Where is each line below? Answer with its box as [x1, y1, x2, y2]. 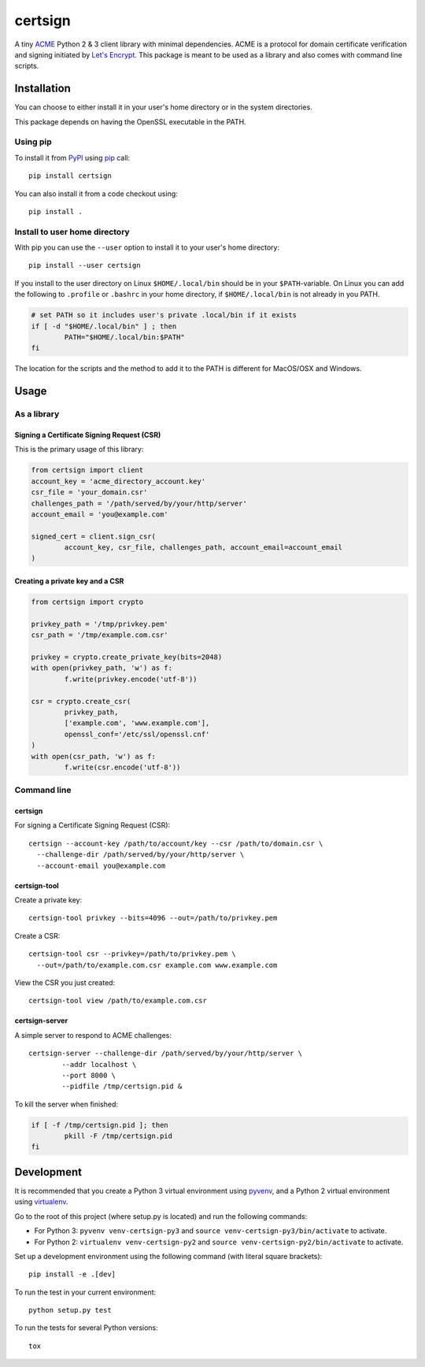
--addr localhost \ [61, 1060, 137, 1069]
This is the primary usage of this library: [14, 445, 144, 454]
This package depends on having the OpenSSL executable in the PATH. [14, 117, 247, 126]
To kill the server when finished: [14, 1099, 118, 1109]
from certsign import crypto [31, 598, 144, 606]
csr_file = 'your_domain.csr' [31, 488, 148, 497]
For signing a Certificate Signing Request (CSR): [14, 821, 171, 830]
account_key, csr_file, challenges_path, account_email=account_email [64, 543, 342, 552]
